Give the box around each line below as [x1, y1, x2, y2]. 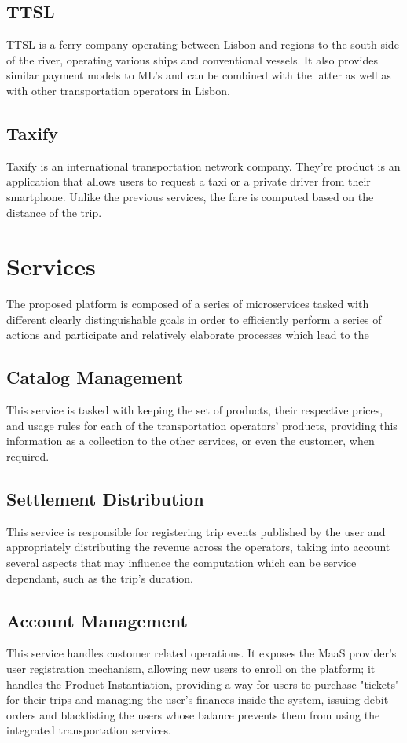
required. [6, 448, 49, 465]
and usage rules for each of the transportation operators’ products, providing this [6, 417, 398, 433]
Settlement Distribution [6, 487, 204, 511]
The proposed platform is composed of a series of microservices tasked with [6, 296, 369, 312]
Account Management [6, 608, 188, 632]
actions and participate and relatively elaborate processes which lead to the [6, 326, 369, 343]
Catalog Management [6, 365, 184, 389]
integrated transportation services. [6, 722, 172, 738]
